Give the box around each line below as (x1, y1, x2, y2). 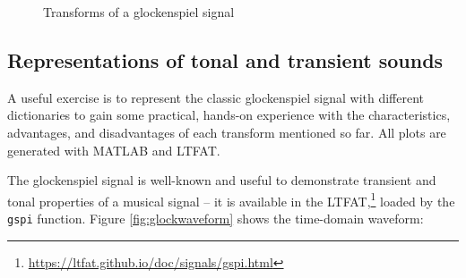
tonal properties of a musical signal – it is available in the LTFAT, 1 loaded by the (7, 189, 455, 210)
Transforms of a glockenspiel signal (43, 3, 235, 21)
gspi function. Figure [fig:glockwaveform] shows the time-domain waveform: (7, 209, 424, 228)
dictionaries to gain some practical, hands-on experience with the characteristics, (7, 105, 451, 124)
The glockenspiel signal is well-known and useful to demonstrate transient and (7, 171, 436, 190)
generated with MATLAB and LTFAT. (7, 140, 220, 159)
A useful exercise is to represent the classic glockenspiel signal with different (7, 88, 425, 106)
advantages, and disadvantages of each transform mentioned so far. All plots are (7, 122, 446, 141)
